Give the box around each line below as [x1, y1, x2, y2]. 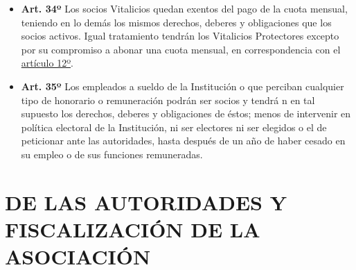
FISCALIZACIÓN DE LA [5, 214, 260, 243]
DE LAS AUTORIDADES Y [5, 187, 287, 216]
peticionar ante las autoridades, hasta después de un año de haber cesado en [21, 133, 346, 148]
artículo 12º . [21, 56, 73, 70]
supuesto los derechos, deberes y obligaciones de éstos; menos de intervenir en [21, 106, 351, 121]
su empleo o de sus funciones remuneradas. [21, 146, 203, 161]
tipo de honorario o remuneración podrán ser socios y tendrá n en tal [21, 92, 315, 107]
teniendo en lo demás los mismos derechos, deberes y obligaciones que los [21, 15, 332, 29]
